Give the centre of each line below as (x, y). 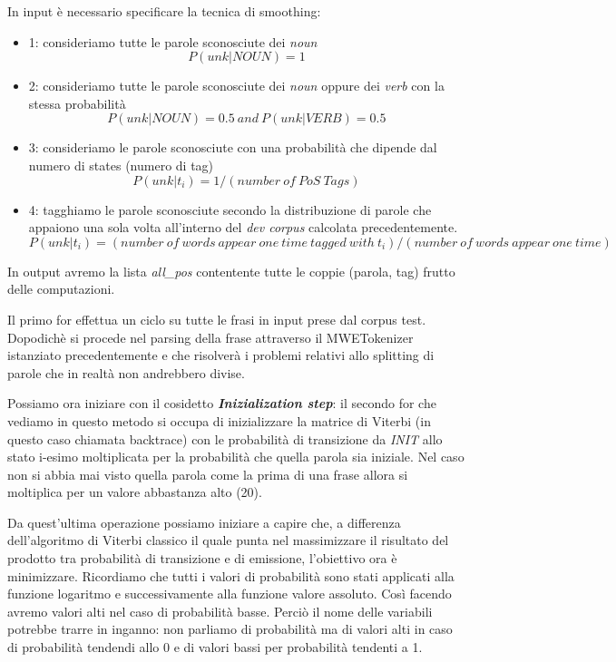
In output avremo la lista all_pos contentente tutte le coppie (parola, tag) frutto (231, 271)
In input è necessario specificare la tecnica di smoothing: (164, 11)
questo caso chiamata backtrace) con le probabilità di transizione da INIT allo (225, 438)
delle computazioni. (61, 289)
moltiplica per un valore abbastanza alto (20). (135, 492)
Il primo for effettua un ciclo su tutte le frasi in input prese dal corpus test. (217, 319)
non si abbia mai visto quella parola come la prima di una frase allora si (208, 474)
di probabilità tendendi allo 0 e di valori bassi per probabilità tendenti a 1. (215, 647)
